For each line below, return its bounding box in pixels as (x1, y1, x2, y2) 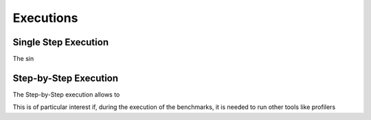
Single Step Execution (12, 36, 109, 48)
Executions (12, 10, 78, 25)
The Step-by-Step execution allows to (12, 90, 120, 99)
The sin (12, 55, 34, 63)
